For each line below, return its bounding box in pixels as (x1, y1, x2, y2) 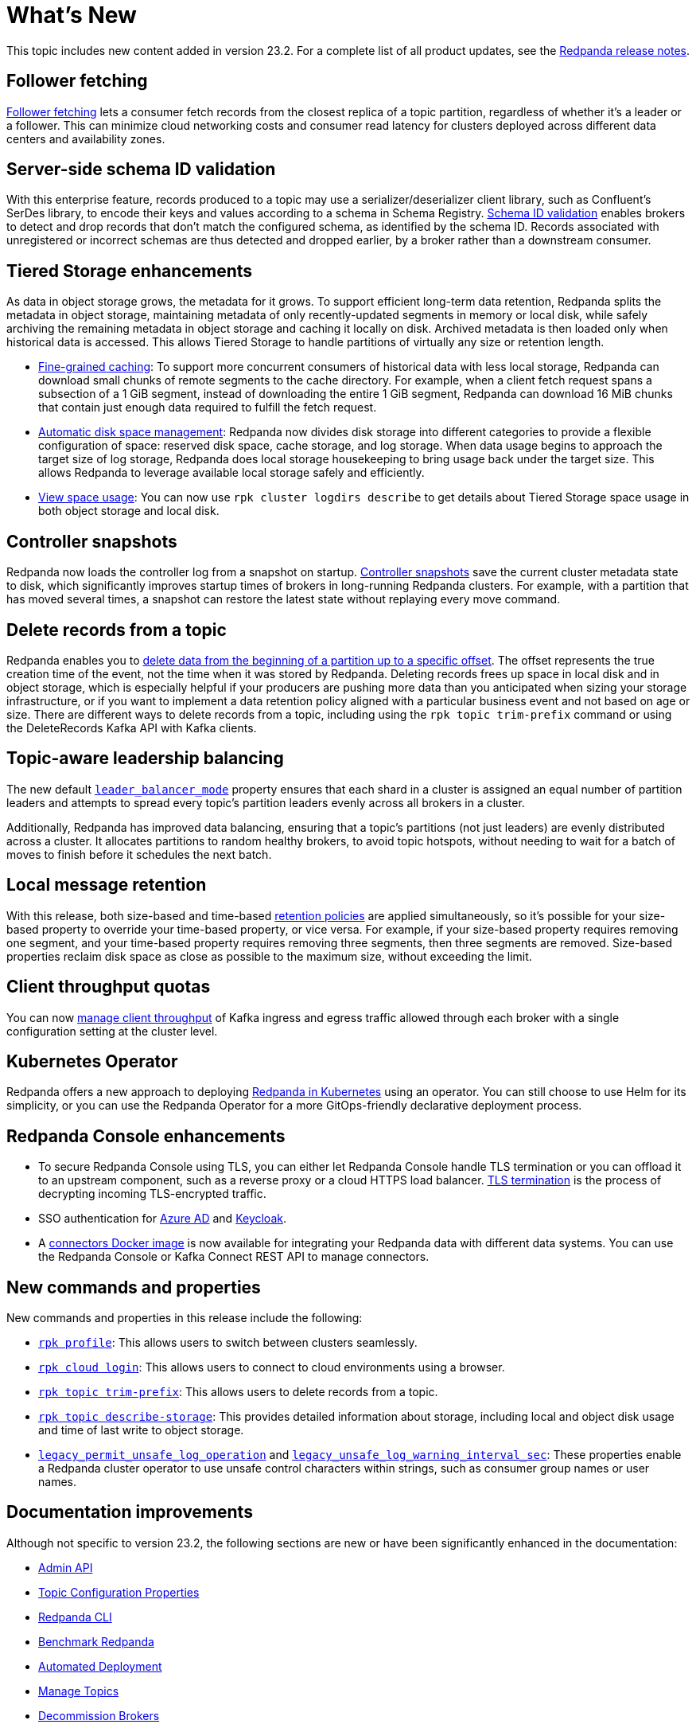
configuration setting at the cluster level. (6, 1024, 218, 1038)
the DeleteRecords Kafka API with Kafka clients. (6, 720, 257, 735)
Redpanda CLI (38, 1609, 112, 1624)
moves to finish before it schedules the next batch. (6, 847, 272, 861)
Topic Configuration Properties (38, 1585, 200, 1599)
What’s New (6, 2, 137, 29)
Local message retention (6, 875, 207, 895)
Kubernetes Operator (6, 1051, 178, 1071)
